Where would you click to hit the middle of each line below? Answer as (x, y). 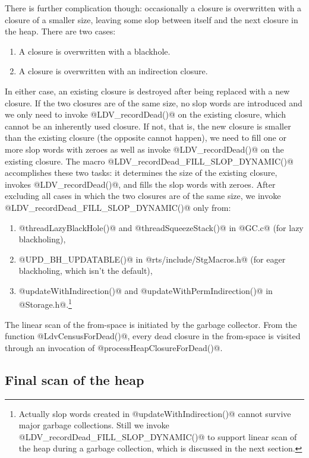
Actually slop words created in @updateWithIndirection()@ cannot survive (155, 413)
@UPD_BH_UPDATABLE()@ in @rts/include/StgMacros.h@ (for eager (152, 259)
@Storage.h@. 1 (45, 304)
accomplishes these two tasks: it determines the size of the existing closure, (141, 173)
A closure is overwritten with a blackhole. (94, 51)
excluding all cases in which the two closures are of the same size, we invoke (143, 196)
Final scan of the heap (75, 379)
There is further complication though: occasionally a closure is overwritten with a (153, 8)
